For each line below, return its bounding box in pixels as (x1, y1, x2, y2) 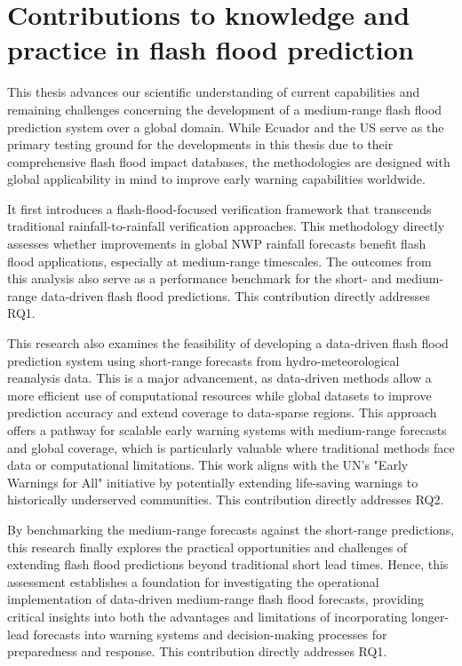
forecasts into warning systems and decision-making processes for (33, 624, 387, 643)
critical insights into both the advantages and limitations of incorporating (7, 607, 408, 625)
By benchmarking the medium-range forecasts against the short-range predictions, (7, 519, 455, 538)
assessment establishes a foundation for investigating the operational (7, 572, 379, 591)
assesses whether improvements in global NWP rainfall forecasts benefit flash (7, 234, 426, 253)
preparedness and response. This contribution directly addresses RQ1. (7, 642, 387, 661)
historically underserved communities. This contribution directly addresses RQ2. (7, 490, 444, 509)
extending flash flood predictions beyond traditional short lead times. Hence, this (7, 555, 449, 574)
